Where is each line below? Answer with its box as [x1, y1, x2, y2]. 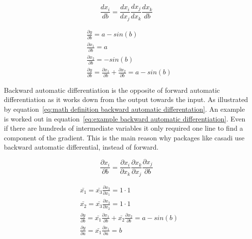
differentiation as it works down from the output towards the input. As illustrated [4, 94, 248, 104]
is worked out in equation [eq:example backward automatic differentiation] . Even [4, 113, 246, 123]
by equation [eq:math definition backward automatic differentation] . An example [4, 103, 245, 114]
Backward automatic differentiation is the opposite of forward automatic [4, 85, 220, 95]
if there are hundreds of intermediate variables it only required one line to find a [4, 123, 243, 133]
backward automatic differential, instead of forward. [4, 142, 159, 152]
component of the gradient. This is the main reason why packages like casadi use [4, 132, 245, 142]
